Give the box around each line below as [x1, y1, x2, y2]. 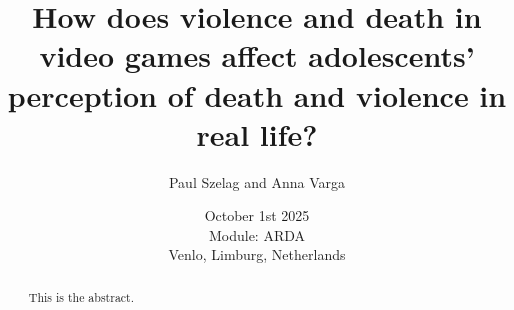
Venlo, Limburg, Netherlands [168, 244, 346, 265]
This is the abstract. [28, 288, 135, 305]
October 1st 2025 [204, 205, 310, 226]
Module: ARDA [208, 224, 306, 245]
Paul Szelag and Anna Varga [168, 171, 346, 192]
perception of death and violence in [7, 74, 507, 115]
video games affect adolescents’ [39, 35, 475, 76]
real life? [196, 113, 318, 154]
